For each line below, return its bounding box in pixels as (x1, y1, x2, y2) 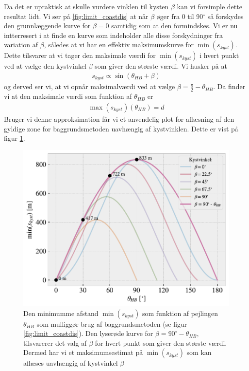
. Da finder (213, 81, 246, 92)
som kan (186, 347, 212, 357)
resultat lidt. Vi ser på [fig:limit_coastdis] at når (4, 11, 149, 21)
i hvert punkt (199, 50, 239, 60)
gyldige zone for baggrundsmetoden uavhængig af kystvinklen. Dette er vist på (4, 123, 238, 133)
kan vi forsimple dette (177, 1, 242, 11)
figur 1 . (4, 133, 25, 143)
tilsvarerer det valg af (23, 337, 87, 348)
